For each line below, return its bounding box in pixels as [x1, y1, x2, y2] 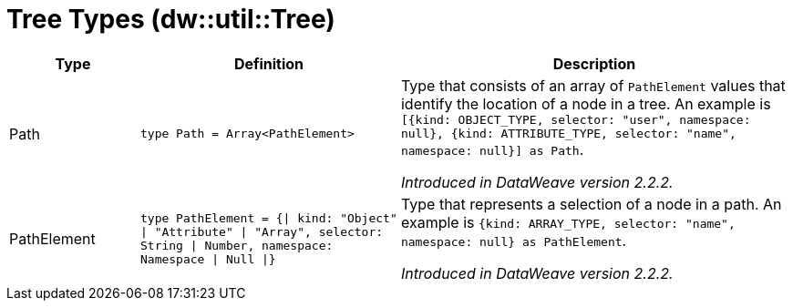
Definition [233, 54, 304, 73]
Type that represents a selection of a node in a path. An [400, 194, 782, 213]
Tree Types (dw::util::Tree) [6, 4, 335, 35]
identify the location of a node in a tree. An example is [400, 94, 771, 113]
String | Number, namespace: [139, 238, 334, 252]
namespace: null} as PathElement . [400, 231, 627, 250]
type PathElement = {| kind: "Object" [139, 210, 397, 225]
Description [552, 54, 636, 73]
